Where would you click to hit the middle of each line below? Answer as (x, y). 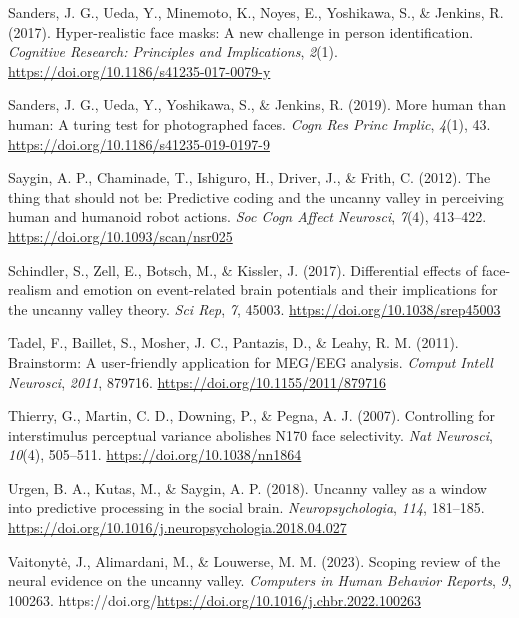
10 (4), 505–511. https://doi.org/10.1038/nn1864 (155, 454)
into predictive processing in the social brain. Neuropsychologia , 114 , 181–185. (246, 507)
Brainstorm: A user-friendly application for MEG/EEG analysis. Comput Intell (250, 361)
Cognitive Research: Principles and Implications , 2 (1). (173, 51)
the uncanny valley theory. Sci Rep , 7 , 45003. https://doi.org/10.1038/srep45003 (254, 308)
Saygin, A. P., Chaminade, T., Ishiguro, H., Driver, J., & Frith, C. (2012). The (249, 177)
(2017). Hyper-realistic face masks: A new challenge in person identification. (241, 31)
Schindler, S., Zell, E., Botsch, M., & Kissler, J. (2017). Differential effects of (243, 269)
